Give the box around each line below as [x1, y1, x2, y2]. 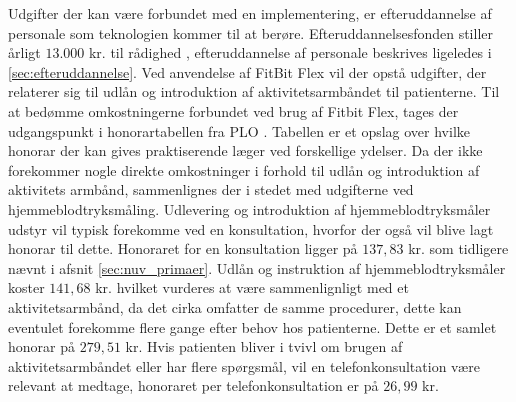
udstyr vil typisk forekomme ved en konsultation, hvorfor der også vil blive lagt [8, 218, 494, 239]
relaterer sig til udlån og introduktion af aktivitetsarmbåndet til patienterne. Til [8, 81, 500, 102]
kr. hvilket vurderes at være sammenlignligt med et [95, 277, 409, 298]
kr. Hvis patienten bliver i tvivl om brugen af [125, 336, 403, 357]
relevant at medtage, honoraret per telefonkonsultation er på [8, 375, 379, 396]
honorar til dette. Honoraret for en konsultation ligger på [8, 238, 358, 259]
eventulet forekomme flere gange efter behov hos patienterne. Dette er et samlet [8, 316, 497, 337]
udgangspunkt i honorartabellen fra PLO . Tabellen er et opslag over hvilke [8, 120, 471, 141]
